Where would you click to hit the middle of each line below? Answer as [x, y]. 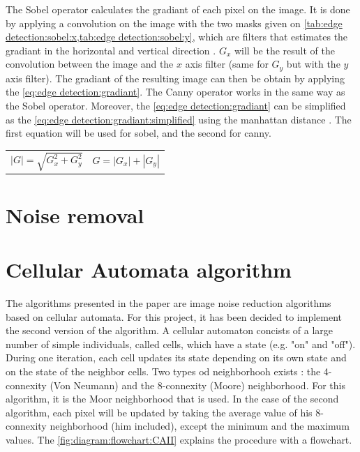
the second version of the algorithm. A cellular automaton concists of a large [170, 330]
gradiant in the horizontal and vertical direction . [111, 50]
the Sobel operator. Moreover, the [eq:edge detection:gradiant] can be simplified [176, 106]
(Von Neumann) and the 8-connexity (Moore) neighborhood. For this [197, 385]
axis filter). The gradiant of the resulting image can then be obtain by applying [175, 78]
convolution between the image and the [90, 64]
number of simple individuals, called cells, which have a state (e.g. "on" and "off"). [181, 344]
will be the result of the [284, 50]
